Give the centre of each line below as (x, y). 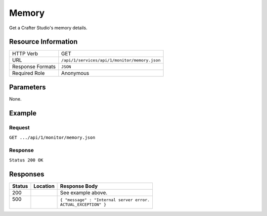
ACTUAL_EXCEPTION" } (83, 205)
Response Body (79, 186)
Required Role (28, 73)
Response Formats (34, 67)
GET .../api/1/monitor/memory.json (52, 138)
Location (44, 186)
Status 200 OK (26, 160)
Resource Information (43, 42)
